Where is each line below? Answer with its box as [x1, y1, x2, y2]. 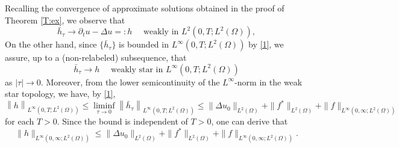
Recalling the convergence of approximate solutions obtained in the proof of [5, 2, 284, 14]
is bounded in [119, 38, 169, 51]
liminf [93, 102, 115, 111]
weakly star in [110, 65, 163, 74]
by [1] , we [248, 38, 284, 51]
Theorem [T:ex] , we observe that [5, 13, 125, 26]
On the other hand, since [5, 38, 97, 51]
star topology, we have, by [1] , [5, 87, 116, 100]
